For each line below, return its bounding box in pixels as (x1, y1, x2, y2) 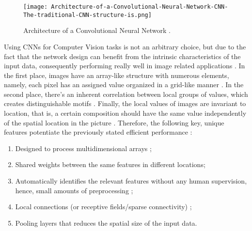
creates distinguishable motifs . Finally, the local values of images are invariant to (4, 98, 246, 108)
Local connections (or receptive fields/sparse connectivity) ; (15, 201, 192, 212)
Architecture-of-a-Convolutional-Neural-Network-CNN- (51, 3, 228, 10)
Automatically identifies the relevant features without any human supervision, (15, 176, 247, 186)
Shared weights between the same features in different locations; (15, 159, 205, 169)
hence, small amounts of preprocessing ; (15, 185, 133, 195)
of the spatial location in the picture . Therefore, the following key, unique (4, 117, 224, 127)
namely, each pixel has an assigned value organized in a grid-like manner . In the (4, 79, 244, 90)
